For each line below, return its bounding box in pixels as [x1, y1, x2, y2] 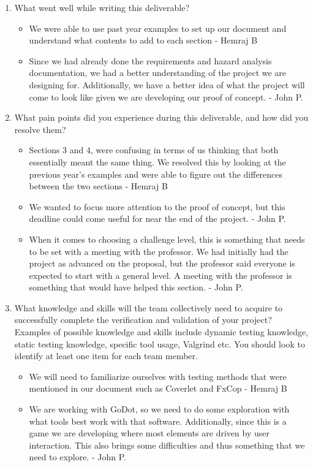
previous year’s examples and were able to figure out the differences [29, 167, 283, 180]
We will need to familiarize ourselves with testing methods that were [29, 370, 287, 382]
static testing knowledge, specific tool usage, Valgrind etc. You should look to [14, 337, 305, 350]
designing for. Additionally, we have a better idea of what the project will [29, 78, 305, 91]
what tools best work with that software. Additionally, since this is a [29, 414, 287, 427]
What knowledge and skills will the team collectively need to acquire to [14, 301, 283, 314]
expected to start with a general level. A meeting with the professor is [29, 268, 292, 281]
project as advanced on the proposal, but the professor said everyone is [29, 257, 295, 270]
